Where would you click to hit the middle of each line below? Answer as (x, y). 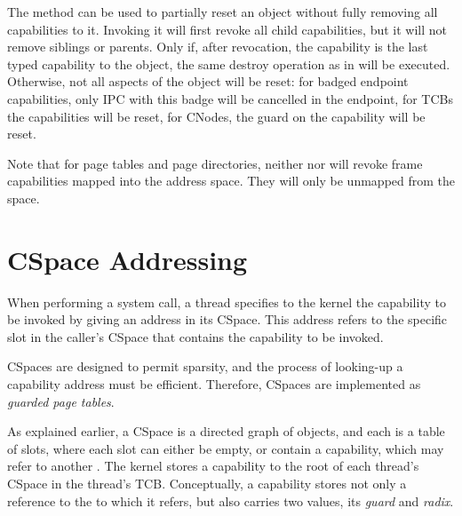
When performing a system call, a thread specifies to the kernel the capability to (227, 302)
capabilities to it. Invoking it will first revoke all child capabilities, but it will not (227, 29)
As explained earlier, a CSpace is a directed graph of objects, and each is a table (226, 431)
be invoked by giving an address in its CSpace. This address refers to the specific (227, 319)
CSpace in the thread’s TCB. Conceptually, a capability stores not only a (207, 483)
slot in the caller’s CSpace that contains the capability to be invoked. (195, 336)
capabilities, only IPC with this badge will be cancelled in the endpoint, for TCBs (230, 98)
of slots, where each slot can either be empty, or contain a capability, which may (226, 448)
